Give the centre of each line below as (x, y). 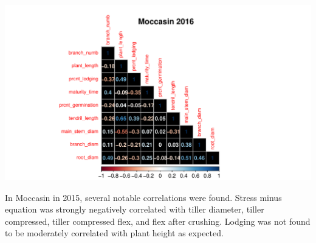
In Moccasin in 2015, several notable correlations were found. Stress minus (143, 197)
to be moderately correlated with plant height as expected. (114, 233)
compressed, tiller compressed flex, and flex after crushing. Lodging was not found (158, 221)
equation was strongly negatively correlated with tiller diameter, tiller (135, 209)
